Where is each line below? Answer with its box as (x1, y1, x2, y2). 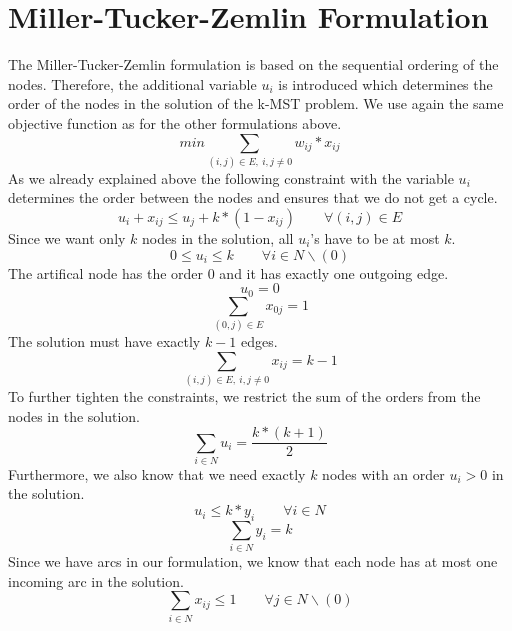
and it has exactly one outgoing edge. (219, 262, 449, 283)
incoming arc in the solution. (8, 570, 184, 591)
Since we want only (8, 228, 126, 249)
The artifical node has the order (8, 262, 204, 283)
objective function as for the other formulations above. (8, 112, 342, 133)
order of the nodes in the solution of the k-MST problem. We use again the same (8, 93, 504, 114)
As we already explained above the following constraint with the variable (8, 167, 454, 188)
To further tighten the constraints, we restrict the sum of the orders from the (8, 385, 481, 406)
